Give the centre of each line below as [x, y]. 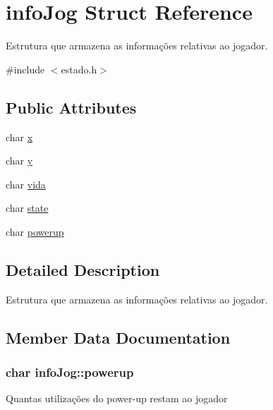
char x [19, 137]
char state [27, 208]
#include [25, 69]
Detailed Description [83, 269]
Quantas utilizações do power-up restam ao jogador [117, 398]
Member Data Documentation [118, 337]
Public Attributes [71, 107]
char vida [26, 184]
